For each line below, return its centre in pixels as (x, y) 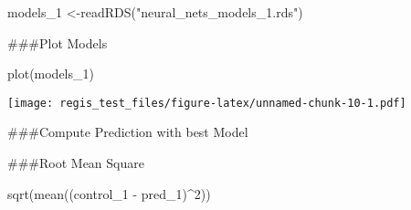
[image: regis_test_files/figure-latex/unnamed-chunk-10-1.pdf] (207, 103)
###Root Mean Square (76, 163)
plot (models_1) (51, 73)
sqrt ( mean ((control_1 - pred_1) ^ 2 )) (109, 193)
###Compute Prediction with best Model (128, 132)
